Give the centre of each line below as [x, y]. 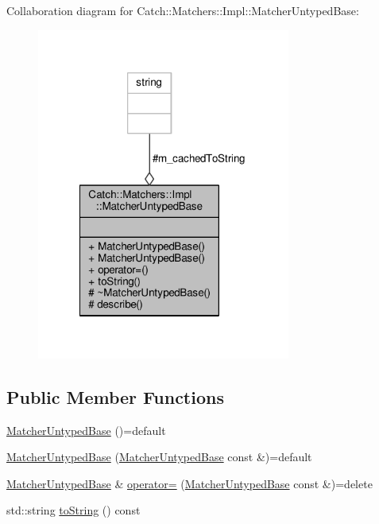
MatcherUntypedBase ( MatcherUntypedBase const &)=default [159, 457]
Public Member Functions [115, 396]
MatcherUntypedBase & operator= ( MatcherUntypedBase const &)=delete [189, 483]
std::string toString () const [73, 510]
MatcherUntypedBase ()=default [86, 430]
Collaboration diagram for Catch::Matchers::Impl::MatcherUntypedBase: [183, 10]
